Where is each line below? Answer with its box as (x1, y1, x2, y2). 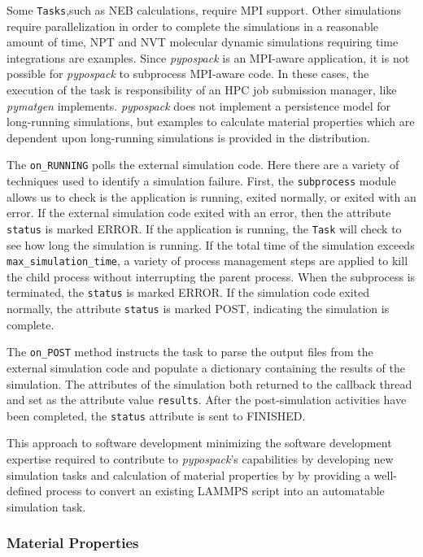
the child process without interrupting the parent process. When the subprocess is (7, 268, 416, 285)
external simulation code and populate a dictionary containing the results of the (7, 359, 405, 376)
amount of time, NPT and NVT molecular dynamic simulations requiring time (7, 33, 399, 50)
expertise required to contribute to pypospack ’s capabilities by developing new (7, 450, 394, 468)
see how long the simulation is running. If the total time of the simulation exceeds (7, 236, 415, 253)
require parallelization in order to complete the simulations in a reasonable (7, 17, 379, 34)
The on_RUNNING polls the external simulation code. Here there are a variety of (7, 156, 399, 173)
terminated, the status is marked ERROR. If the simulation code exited (7, 284, 370, 301)
